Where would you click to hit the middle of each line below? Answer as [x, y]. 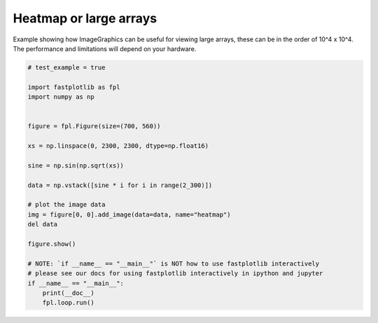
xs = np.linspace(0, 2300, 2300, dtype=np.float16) [118, 146]
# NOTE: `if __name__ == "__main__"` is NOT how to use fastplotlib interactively [174, 263]
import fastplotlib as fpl [74, 87]
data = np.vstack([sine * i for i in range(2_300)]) [120, 185]
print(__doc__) [68, 293]
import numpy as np [61, 97]
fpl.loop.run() [68, 303]
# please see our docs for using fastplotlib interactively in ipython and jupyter [175, 274]
